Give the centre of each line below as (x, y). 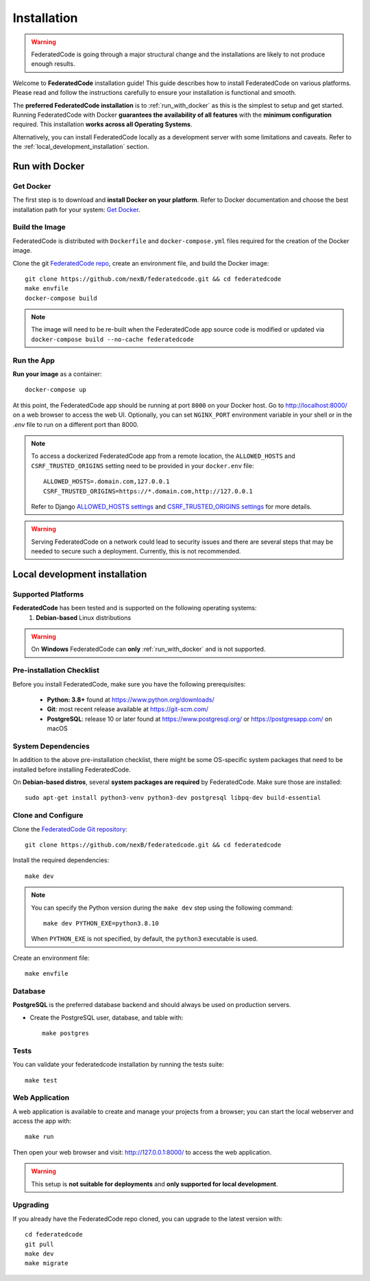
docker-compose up (56, 390)
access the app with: (42, 1121)
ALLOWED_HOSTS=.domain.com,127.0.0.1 (107, 482)
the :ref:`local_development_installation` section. (81, 147)
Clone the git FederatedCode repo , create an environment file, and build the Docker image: (141, 263)
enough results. (53, 64)
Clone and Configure (48, 816)
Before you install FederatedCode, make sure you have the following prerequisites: (129, 684)
